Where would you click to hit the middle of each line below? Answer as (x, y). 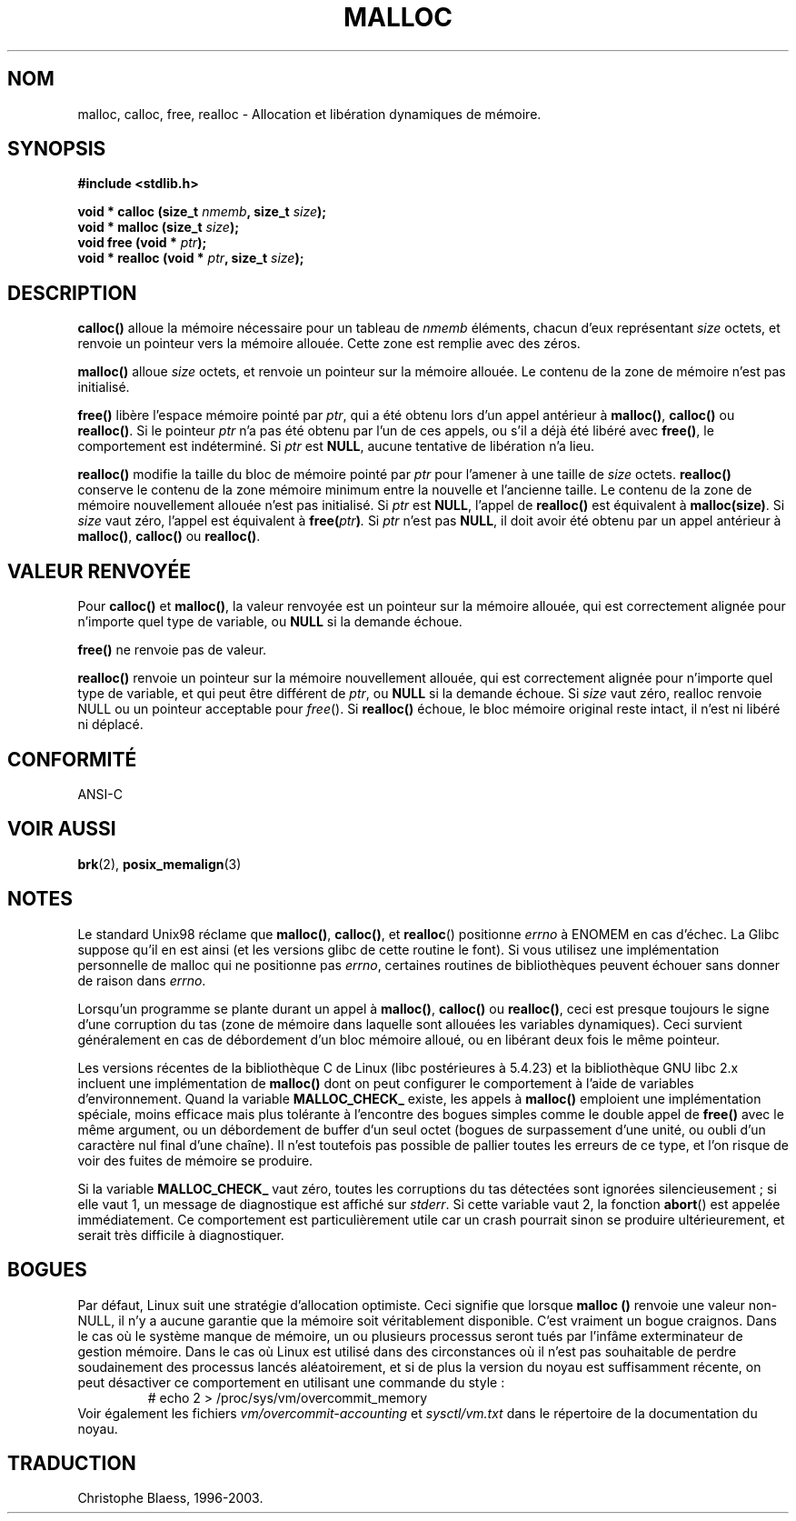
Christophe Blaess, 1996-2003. (170, 1498)
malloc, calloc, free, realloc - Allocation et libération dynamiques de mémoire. (309, 114)
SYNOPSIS (57, 149)
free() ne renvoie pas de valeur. (172, 650)
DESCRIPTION (72, 293)
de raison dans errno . (142, 980)
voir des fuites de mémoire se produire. (195, 1160)
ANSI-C (100, 794)
